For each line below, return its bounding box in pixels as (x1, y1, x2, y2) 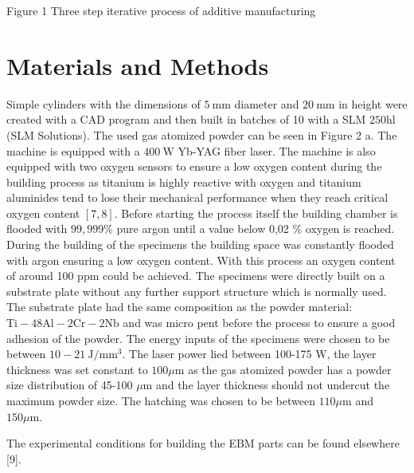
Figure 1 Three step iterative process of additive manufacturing (6, 2, 316, 18)
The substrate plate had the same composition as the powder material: (6, 298, 353, 315)
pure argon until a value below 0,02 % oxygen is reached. (116, 220, 395, 237)
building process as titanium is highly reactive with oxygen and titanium (6, 173, 361, 190)
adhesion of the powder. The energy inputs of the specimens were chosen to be (6, 329, 390, 346)
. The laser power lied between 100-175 (122, 345, 312, 362)
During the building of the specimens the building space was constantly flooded (6, 236, 394, 253)
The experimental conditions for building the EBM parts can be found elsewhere (6, 435, 400, 451)
